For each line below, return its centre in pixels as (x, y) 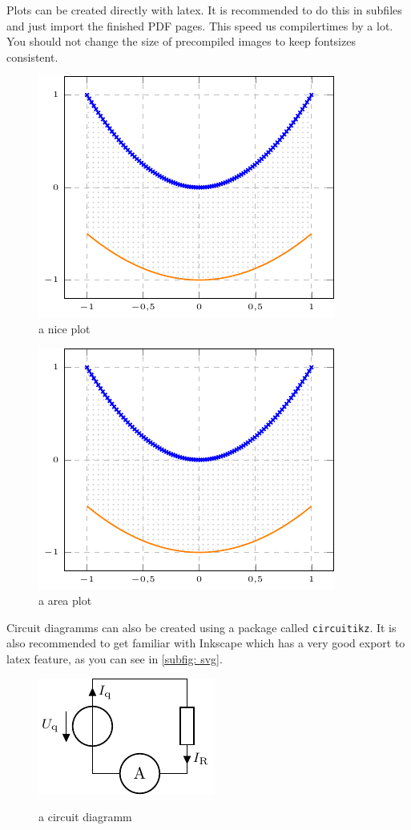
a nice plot (64, 328)
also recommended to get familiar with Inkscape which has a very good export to (206, 643)
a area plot (65, 600)
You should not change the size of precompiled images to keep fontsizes (181, 41)
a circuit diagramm (85, 817)
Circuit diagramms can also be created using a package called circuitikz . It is (201, 627)
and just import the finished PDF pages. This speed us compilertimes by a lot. (200, 25)
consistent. (32, 56)
